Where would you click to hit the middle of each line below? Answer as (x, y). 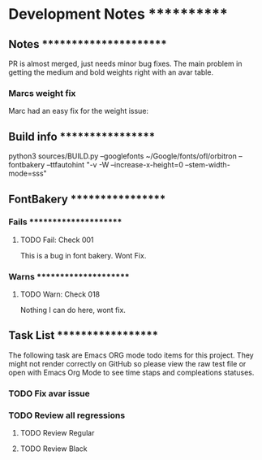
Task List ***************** (84, 335)
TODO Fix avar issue (49, 393)
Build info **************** (82, 136)
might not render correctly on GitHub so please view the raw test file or (127, 363)
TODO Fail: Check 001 (57, 240)
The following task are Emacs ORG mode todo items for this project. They (131, 355)
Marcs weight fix (42, 93)
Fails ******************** (65, 222)
